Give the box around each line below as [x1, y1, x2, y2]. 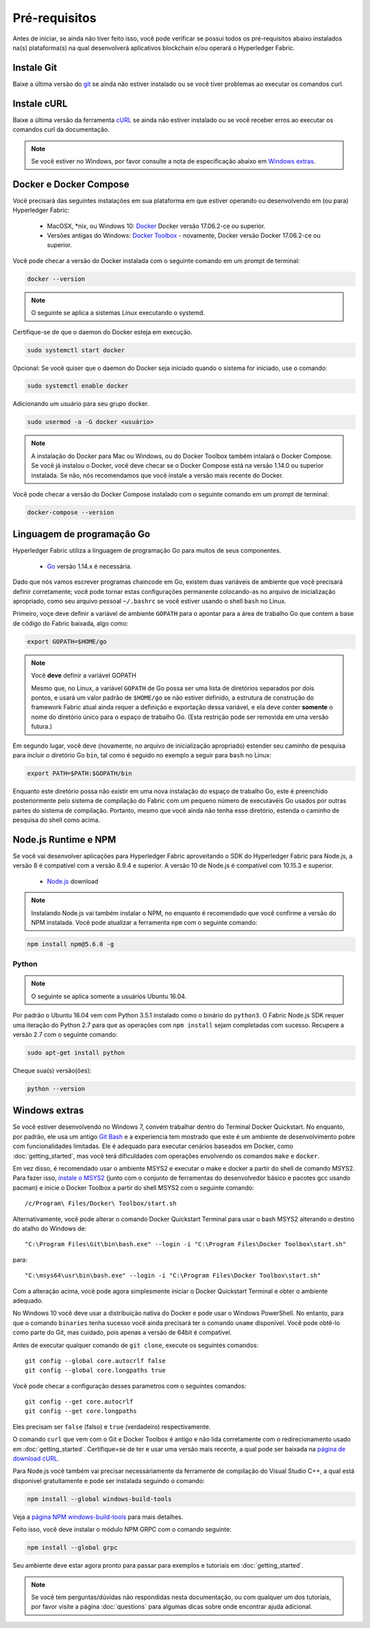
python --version [27, 1085, 86, 1092]
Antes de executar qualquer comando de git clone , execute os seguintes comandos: [12, 1341, 259, 1349]
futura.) [31, 722, 53, 731]
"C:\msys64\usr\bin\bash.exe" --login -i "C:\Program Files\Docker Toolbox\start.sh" [25, 1272, 321, 1280]
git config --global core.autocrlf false [25, 1357, 166, 1364]
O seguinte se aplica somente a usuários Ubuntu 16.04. [31, 992, 187, 1000]
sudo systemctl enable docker [27, 382, 129, 390]
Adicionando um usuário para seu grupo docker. [12, 400, 149, 408]
